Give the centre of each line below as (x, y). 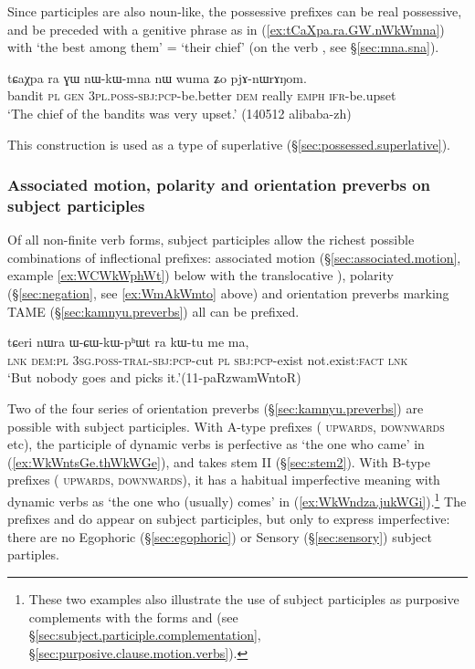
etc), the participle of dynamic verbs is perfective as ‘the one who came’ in (216, 444)
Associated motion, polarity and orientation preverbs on (219, 185)
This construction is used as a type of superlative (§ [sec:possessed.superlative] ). (229, 144)
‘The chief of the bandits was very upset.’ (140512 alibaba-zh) (179, 113)
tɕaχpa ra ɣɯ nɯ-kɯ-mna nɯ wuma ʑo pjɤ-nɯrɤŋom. (157, 77)
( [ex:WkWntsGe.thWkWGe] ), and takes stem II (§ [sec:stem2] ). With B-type (219, 461)
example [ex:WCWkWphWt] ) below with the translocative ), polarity (201, 275)
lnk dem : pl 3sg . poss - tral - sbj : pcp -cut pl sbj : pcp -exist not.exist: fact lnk (208, 359)
